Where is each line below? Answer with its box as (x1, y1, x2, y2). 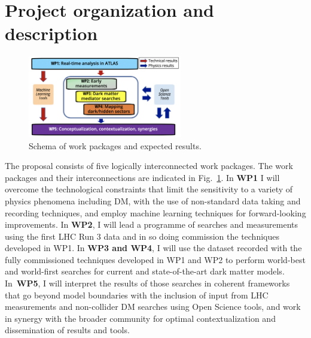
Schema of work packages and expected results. (29, 139, 202, 152)
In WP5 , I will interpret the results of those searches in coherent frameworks (5, 277, 290, 289)
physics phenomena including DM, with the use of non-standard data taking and (5, 194, 301, 207)
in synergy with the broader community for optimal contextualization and (5, 312, 276, 324)
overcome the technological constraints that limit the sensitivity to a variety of (5, 183, 293, 195)
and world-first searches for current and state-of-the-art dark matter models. (5, 265, 285, 277)
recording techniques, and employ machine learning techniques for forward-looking (5, 206, 306, 219)
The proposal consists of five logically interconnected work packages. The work (5, 159, 293, 172)
